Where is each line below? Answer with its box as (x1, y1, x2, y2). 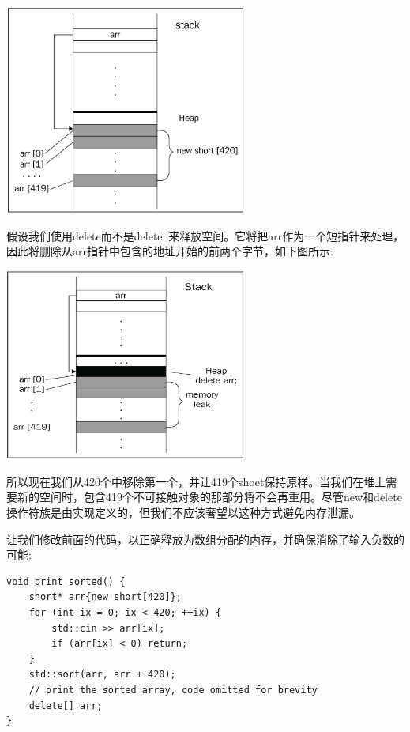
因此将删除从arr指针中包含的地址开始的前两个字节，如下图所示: (6, 243, 333, 259)
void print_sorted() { (6, 575, 126, 587)
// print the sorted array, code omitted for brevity (28, 684, 318, 696)
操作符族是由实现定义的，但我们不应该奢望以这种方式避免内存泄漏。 (6, 504, 360, 520)
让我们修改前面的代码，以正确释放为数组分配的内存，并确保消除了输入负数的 (6, 530, 404, 547)
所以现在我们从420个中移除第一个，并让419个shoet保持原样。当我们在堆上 (6, 473, 386, 489)
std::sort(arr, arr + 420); (28, 669, 176, 681)
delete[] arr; (28, 700, 103, 711)
